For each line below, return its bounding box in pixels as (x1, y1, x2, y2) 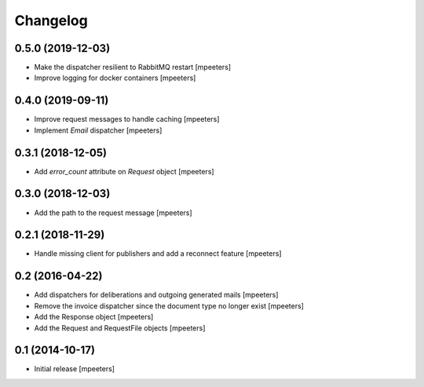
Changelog (14, 12, 88, 29)
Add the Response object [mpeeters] (34, 312, 154, 322)
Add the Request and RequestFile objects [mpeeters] (34, 323, 206, 333)
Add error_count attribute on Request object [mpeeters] (34, 166, 215, 176)
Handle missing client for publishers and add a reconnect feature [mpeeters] (34, 249, 282, 258)
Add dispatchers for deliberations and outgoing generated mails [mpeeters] (34, 290, 279, 300)
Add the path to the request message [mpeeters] (34, 208, 192, 217)
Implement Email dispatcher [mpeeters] (34, 126, 163, 135)
